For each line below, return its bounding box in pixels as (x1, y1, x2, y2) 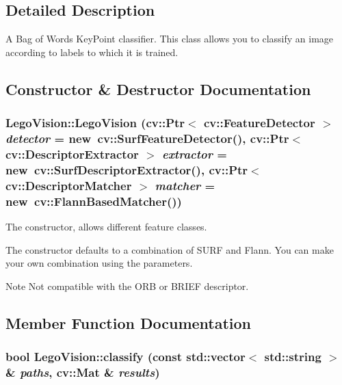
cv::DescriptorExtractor (5, 145, 139, 162)
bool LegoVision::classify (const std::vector (5, 348, 246, 365)
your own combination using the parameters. (5, 256, 193, 270)
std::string (264, 348, 321, 365)
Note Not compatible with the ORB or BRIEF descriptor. (5, 278, 249, 293)
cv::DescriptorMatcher (5, 176, 132, 194)
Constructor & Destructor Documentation (5, 78, 311, 99)
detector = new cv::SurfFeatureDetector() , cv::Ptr (5, 130, 289, 147)
